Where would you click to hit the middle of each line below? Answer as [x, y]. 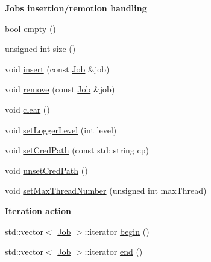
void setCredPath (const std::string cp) [77, 150]
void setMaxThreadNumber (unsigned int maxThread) [106, 190]
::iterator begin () [117, 231]
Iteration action [38, 210]
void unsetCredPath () [46, 170]
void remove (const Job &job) [60, 89]
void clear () [27, 109]
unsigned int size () [40, 49]
